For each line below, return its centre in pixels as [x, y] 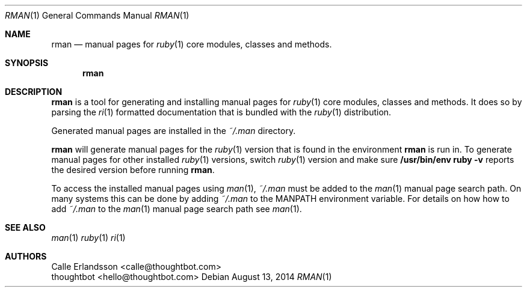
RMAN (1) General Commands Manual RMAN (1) [97, 15]
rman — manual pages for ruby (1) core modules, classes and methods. [192, 44]
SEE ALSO [25, 227]
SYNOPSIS [27, 63]
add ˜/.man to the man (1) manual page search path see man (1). [177, 209]
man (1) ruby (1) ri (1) [88, 238]
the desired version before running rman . [133, 170]
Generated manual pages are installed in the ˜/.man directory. [174, 131]
